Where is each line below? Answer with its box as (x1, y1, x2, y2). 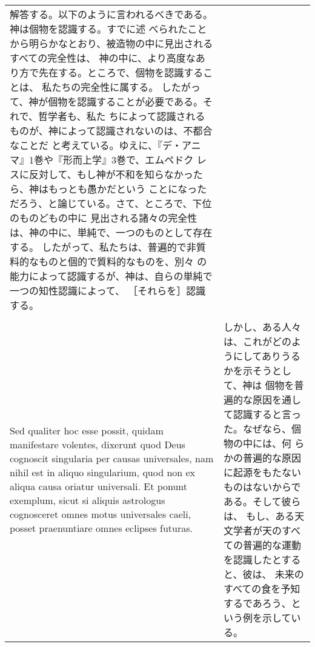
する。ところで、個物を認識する (58, 65, 204, 79)
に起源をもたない (224, 465, 302, 479)
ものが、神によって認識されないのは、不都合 (10, 124, 213, 138)
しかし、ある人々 (224, 320, 302, 334)
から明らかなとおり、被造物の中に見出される (10, 36, 213, 50)
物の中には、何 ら (224, 436, 305, 450)
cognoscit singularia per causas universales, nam (10, 451, 214, 465)
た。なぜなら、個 (224, 422, 302, 436)
